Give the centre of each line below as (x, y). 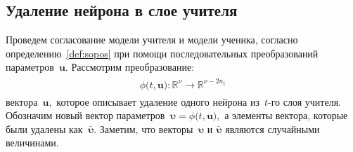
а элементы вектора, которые (286, 115)
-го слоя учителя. (304, 101)
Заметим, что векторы (146, 129)
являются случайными (272, 129)
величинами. (32, 143)
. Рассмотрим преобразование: (130, 67)
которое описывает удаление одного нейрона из (158, 101)
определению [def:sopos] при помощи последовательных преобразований (162, 53)
